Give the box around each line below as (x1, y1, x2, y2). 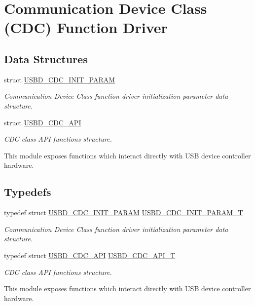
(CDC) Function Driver (4, 17, 168, 38)
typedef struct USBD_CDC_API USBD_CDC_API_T (4, 250, 176, 260)
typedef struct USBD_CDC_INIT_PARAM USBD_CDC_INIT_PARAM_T (4, 207, 243, 218)
